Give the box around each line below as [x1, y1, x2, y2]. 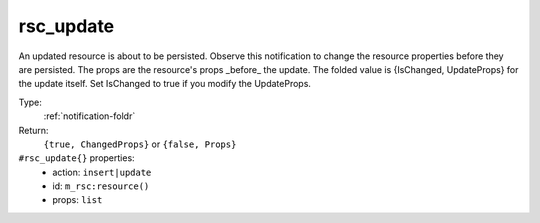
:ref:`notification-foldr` [43, 110, 136, 122]
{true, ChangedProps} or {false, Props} [43, 138, 237, 150]
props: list [52, 194, 103, 206]
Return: [18, 124, 49, 136]
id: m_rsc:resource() [52, 180, 150, 192]
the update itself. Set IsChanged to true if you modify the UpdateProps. [18, 78, 312, 90]
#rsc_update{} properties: [18, 152, 135, 164]
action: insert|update [52, 166, 152, 178]
